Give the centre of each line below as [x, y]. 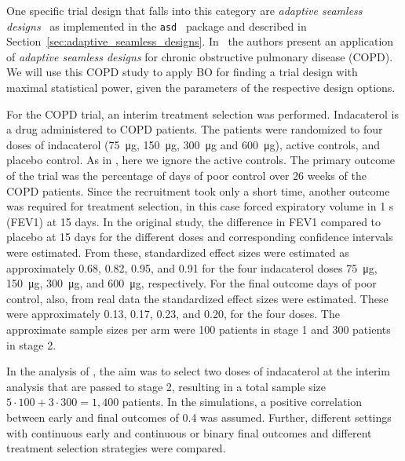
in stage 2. [31, 344]
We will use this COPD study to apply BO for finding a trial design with [182, 72]
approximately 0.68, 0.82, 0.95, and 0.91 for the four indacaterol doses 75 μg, [192, 267]
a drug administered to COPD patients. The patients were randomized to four [195, 129]
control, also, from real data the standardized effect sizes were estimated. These [197, 298]
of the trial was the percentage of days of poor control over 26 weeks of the [186, 175]
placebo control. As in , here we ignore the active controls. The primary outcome [201, 160]
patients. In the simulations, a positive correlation [242, 402]
